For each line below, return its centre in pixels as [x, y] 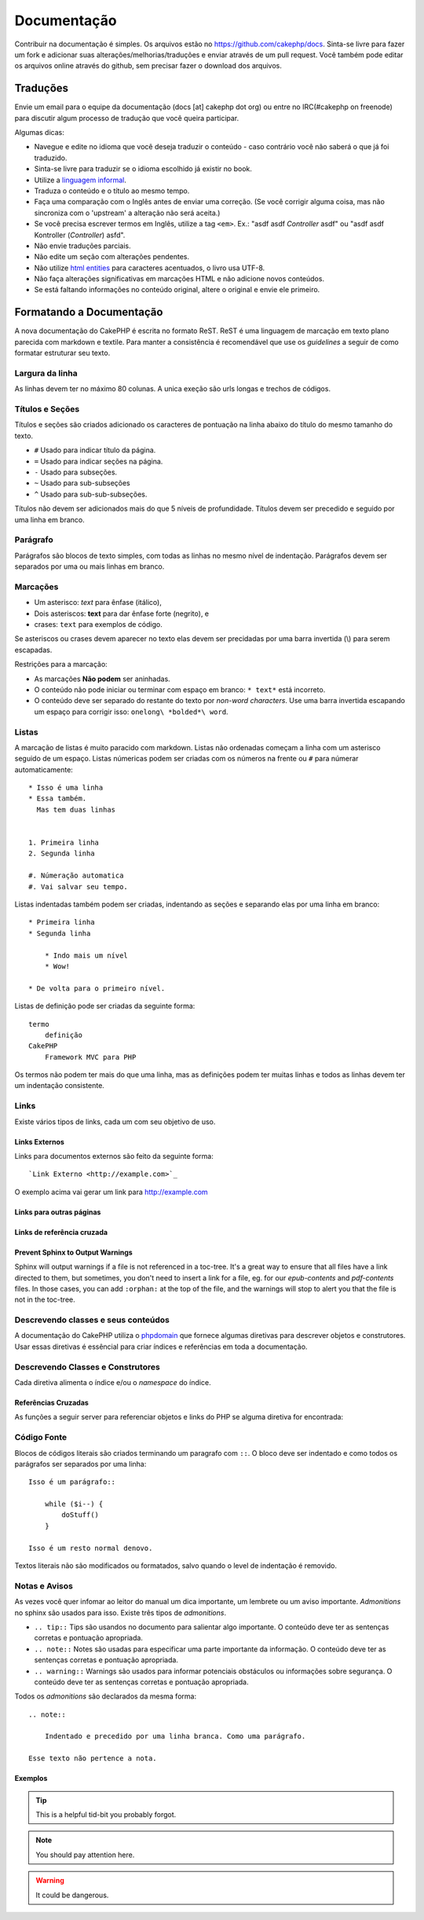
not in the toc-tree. [45, 1299]
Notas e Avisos [44, 1585]
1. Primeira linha [64, 843]
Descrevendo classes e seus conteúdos [92, 1320]
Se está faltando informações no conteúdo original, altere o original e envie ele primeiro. [177, 290]
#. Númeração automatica [76, 876]
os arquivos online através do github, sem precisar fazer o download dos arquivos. [148, 66]
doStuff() [80, 1515]
